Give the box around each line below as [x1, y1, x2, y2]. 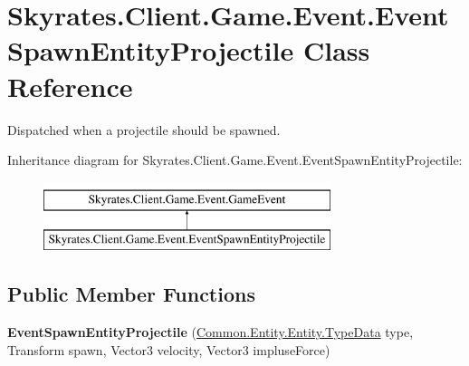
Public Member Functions [7, 280, 255, 308]
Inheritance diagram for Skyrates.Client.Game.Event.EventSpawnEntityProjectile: [7, 150, 463, 169]
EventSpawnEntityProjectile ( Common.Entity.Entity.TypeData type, [7, 323, 414, 342]
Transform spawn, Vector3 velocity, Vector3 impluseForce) [7, 340, 330, 359]
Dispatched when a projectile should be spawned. [7, 120, 281, 139]
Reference [7, 67, 133, 104]
